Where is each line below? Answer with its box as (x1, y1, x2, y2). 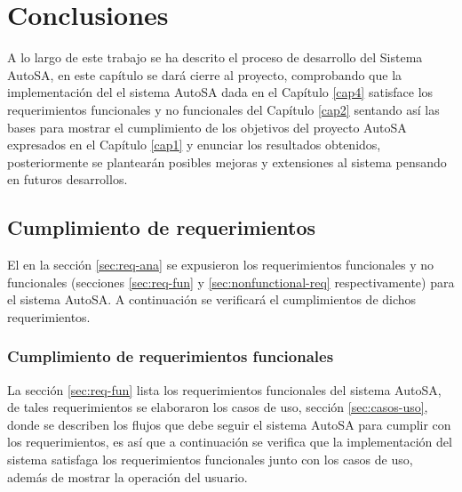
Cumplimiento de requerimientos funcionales (7, 345, 334, 367)
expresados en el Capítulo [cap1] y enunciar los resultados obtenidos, (7, 135, 381, 154)
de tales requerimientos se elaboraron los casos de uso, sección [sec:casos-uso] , (7, 398, 428, 416)
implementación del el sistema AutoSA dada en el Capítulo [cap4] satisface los (7, 83, 434, 101)
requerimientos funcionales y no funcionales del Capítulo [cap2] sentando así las (7, 100, 440, 118)
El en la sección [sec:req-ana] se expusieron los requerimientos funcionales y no (7, 255, 434, 274)
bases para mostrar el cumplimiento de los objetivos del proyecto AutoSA (7, 117, 407, 136)
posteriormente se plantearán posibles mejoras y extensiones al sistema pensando (7, 152, 447, 171)
